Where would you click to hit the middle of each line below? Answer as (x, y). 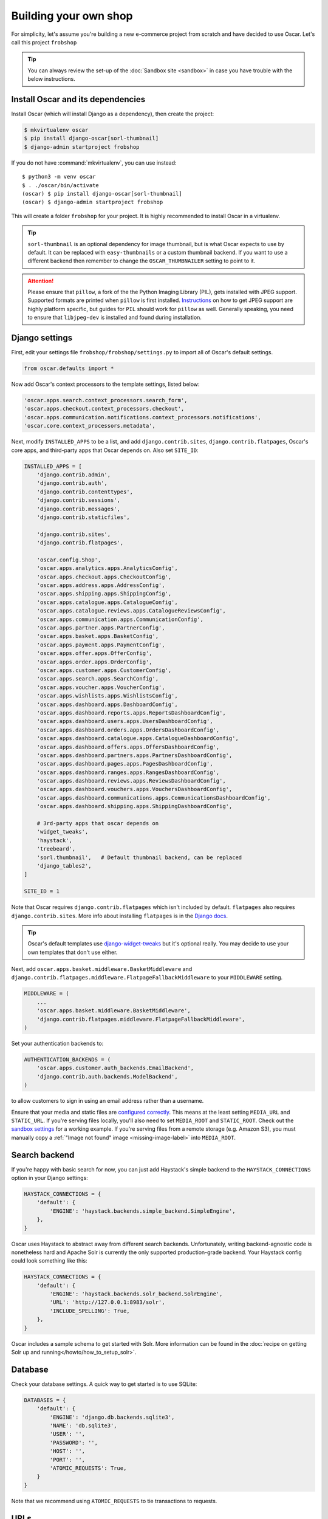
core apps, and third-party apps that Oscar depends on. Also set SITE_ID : (105, 450)
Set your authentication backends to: (57, 1044)
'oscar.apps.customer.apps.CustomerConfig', (104, 670)
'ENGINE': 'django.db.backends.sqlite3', (112, 1417)
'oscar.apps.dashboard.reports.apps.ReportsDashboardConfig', (131, 713)
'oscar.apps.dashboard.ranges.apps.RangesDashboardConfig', (128, 772)
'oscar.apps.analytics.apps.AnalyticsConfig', (108, 568)
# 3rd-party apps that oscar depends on (98, 824)
